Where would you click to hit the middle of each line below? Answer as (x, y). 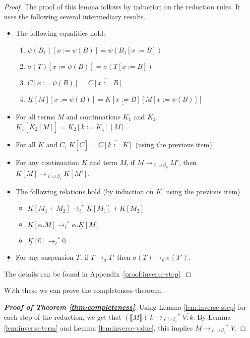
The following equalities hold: (60, 33)
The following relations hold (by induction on (85, 191)
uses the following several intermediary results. (75, 16)
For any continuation (47, 162)
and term (103, 162)
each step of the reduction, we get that (63, 316)
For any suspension (45, 257)
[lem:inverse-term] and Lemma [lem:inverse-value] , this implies (98, 328)
